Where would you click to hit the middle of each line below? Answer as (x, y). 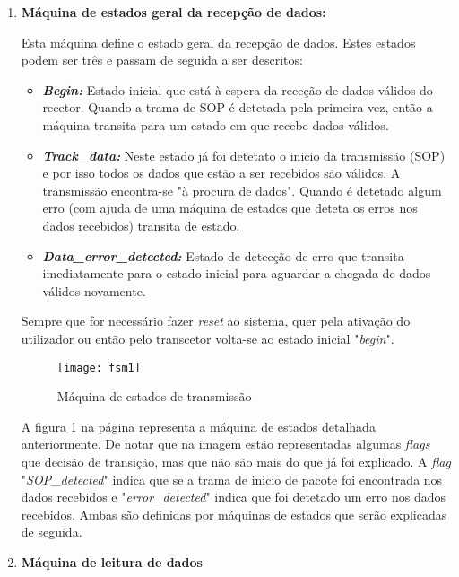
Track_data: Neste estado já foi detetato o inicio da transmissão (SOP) (244, 155)
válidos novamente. (94, 290)
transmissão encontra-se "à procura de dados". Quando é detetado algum (242, 190)
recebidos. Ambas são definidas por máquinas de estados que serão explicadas (234, 514)
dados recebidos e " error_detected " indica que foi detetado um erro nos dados (233, 497)
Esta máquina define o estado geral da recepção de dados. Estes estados (218, 42)
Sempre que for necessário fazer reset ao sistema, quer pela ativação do (216, 321)
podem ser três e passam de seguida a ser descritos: (162, 60)
